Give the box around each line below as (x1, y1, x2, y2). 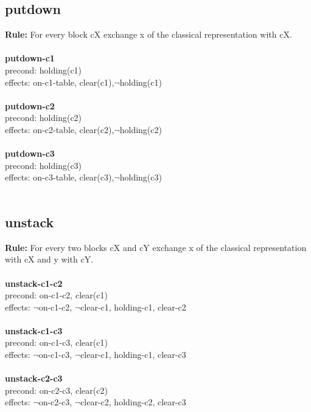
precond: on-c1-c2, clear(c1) (5, 289, 108, 301)
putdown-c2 (5, 99, 55, 112)
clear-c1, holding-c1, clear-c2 (80, 300, 186, 313)
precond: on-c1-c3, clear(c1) (5, 336, 108, 349)
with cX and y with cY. (5, 253, 94, 266)
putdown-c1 (5, 52, 55, 64)
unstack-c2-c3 (5, 372, 63, 385)
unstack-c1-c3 (5, 324, 63, 337)
